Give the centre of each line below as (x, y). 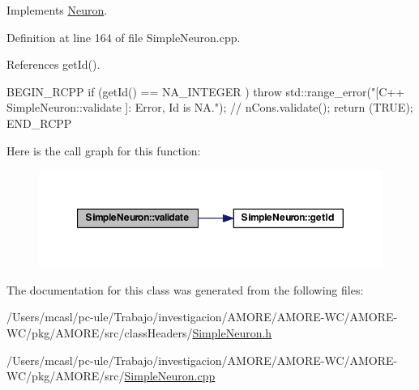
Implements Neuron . (57, 10)
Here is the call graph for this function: (104, 150)
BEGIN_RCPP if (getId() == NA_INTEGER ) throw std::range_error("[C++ (206, 91)
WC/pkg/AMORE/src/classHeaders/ (100, 333)
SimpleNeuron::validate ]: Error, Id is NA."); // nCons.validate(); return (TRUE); (210, 107)
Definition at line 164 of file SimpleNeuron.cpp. (124, 37)
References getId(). (53, 64)
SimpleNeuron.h (232, 333)
